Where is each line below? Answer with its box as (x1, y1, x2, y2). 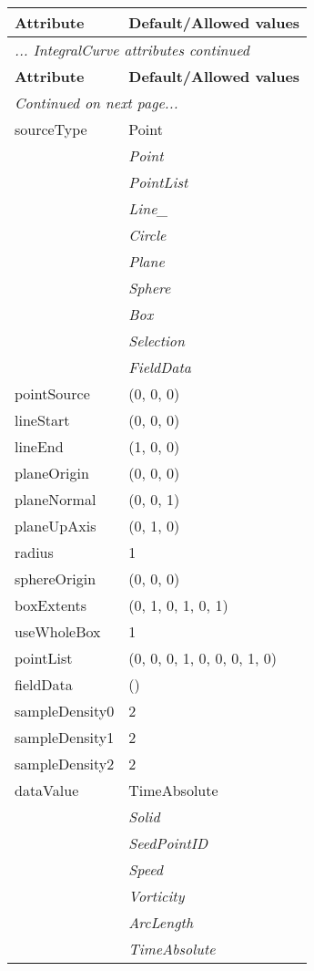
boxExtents (15, 594, 86, 615)
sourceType (15, 119, 87, 139)
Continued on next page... (15, 92, 178, 113)
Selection (128, 330, 186, 351)
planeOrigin (15, 462, 89, 483)
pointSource (15, 383, 90, 404)
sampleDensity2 (15, 753, 115, 774)
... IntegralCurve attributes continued (15, 39, 249, 60)
